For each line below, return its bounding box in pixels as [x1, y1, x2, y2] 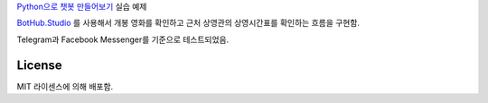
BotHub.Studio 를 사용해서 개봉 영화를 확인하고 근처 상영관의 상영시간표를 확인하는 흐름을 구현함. [16, 18, 361, 29]
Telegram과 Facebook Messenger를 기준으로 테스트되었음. [16, 34, 230, 45]
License [16, 57, 62, 73]
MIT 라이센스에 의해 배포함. [16, 81, 114, 91]
